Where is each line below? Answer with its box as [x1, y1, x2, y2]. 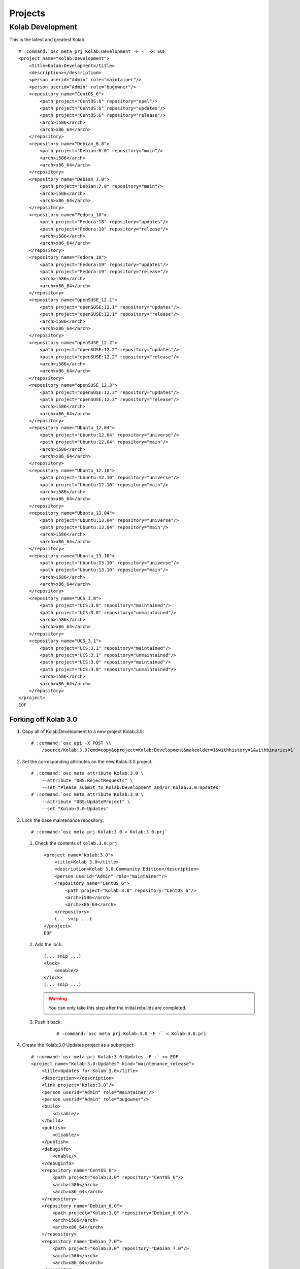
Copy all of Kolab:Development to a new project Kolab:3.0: [22, 728, 144, 734]
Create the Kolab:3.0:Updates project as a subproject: [22, 1042, 135, 1048]
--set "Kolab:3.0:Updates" [41, 806, 109, 812]
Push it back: [35, 1019, 62, 1025]
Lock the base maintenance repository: [22, 817, 104, 823]
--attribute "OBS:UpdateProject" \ [41, 798, 130, 805]
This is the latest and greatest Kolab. [9, 37, 86, 43]
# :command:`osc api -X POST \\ [31, 740, 112, 746]
